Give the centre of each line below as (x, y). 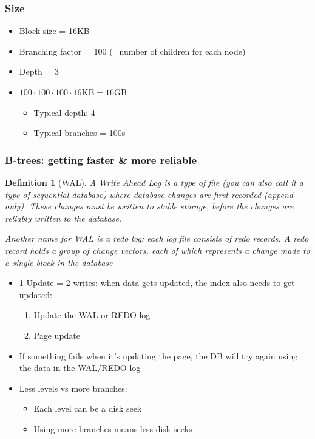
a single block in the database (59, 262)
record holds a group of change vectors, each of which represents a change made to (157, 250)
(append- (280, 194)
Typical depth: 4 (64, 112)
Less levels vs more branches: (73, 388)
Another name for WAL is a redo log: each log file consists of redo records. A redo (157, 238)
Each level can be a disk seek (88, 408)
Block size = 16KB (54, 31)
